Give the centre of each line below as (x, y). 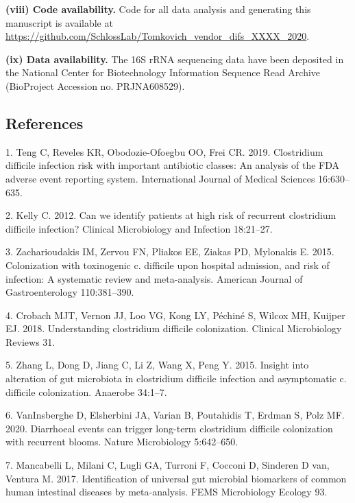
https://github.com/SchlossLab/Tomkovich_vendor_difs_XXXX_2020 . (158, 36)
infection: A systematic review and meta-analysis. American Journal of (154, 278)
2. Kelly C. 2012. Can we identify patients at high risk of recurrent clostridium (171, 215)
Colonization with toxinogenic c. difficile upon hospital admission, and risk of (168, 265)
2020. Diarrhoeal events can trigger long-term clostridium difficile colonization (169, 428)
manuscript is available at (59, 22)
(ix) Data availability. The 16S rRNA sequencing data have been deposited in (175, 59)
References (45, 122)
